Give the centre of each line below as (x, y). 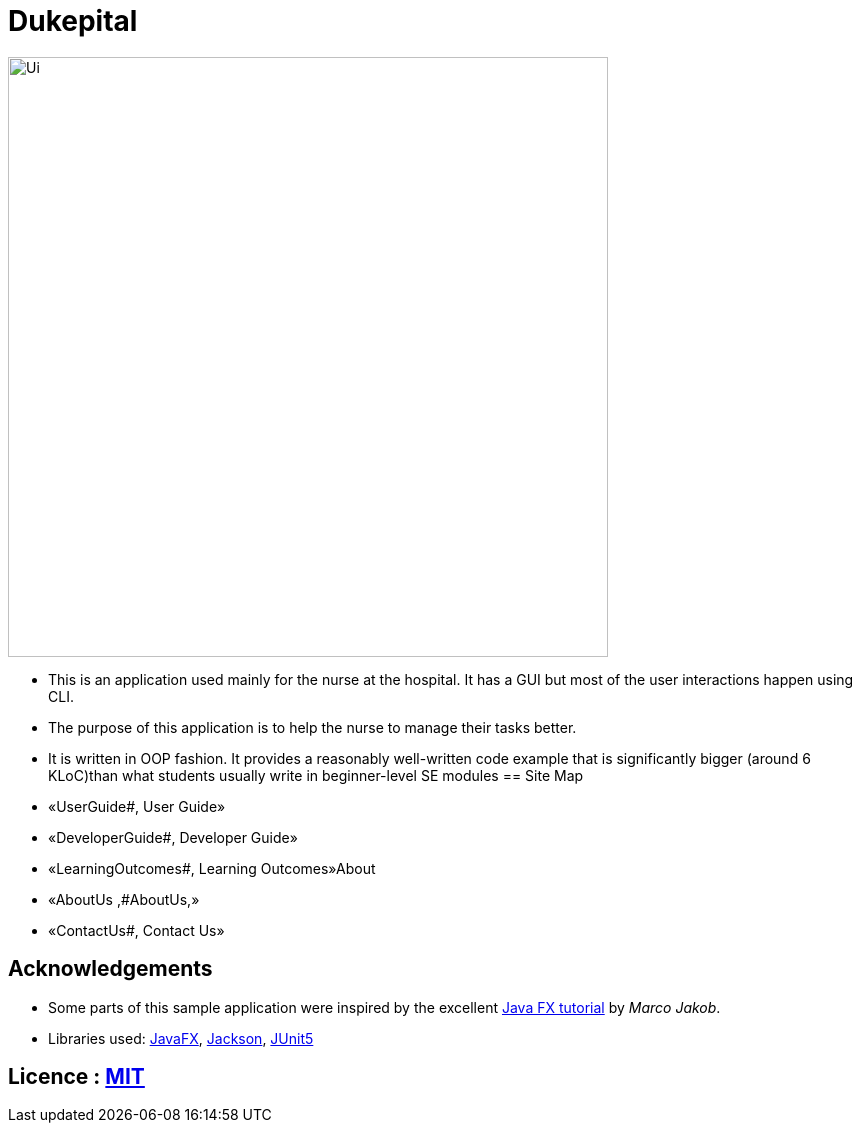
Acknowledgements (110, 969)
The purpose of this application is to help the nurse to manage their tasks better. (312, 727)
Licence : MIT (76, 1077)
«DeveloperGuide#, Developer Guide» (173, 837)
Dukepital (73, 21)
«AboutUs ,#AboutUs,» (124, 899)
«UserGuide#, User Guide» (137, 806)
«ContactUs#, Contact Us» (136, 930)
